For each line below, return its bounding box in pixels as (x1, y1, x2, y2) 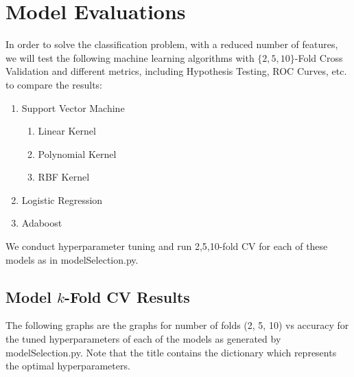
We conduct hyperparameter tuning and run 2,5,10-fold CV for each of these (5, 239, 328, 253)
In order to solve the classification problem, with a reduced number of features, (5, 37, 338, 52)
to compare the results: (5, 77, 102, 91)
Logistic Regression (21, 192, 103, 207)
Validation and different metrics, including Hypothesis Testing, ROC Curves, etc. (5, 64, 347, 78)
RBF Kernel (38, 170, 90, 184)
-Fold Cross (294, 50, 343, 65)
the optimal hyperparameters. (5, 358, 130, 373)
